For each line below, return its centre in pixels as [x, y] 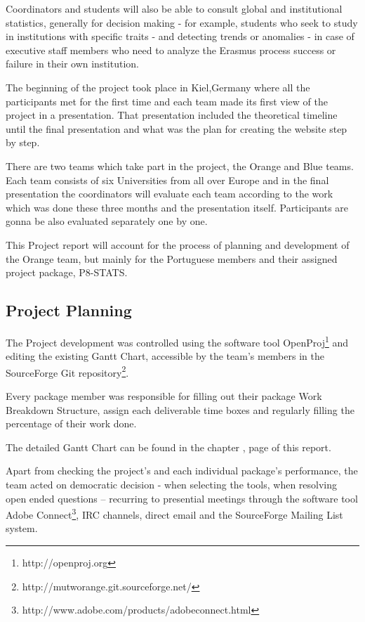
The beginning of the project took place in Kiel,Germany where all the [158, 87]
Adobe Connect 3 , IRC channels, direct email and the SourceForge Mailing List [174, 513]
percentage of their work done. [71, 423]
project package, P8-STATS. [67, 272]
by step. [23, 142]
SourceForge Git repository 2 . [67, 371]
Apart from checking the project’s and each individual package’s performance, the [182, 471]
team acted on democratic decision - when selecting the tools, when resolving [172, 484]
